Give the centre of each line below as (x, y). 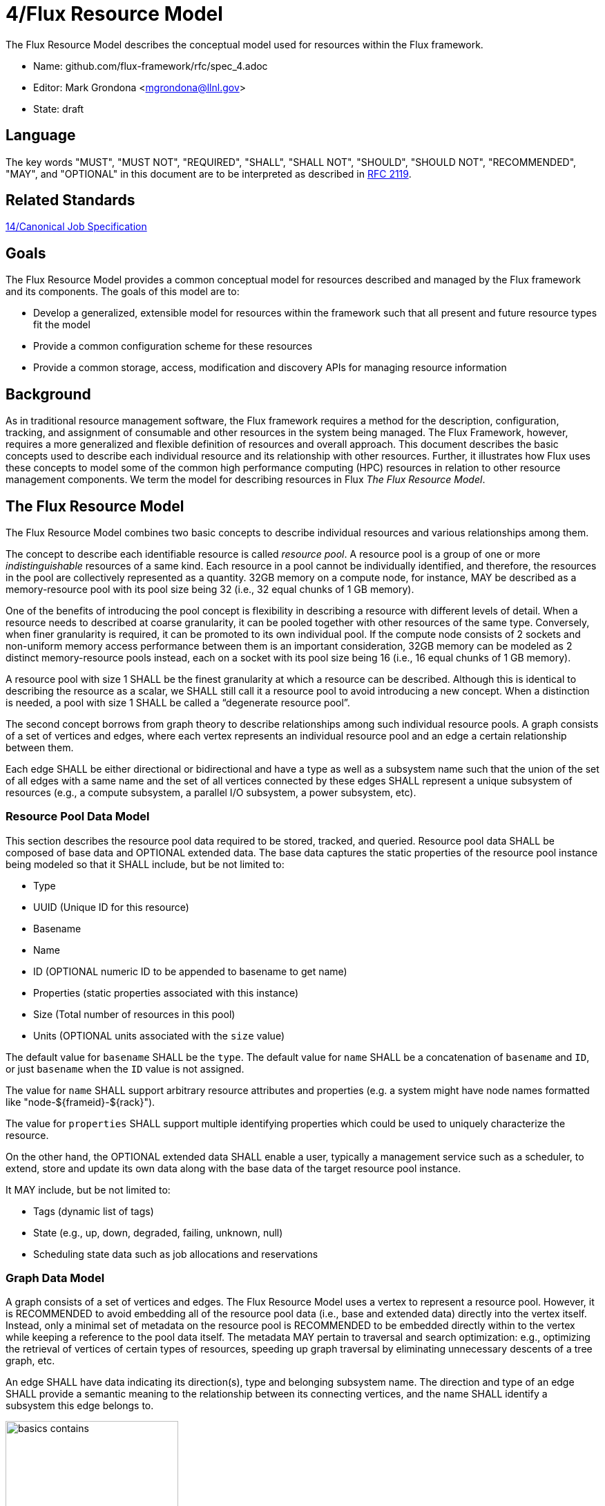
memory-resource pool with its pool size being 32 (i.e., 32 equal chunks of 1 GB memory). (210, 589)
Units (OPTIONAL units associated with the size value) (159, 1035)
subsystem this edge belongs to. (80, 1406)
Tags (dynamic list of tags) (94, 1211)
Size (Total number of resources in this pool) (134, 1014)
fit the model (62, 325)
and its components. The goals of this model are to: (123, 292)
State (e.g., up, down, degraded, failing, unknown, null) (158, 1232)
